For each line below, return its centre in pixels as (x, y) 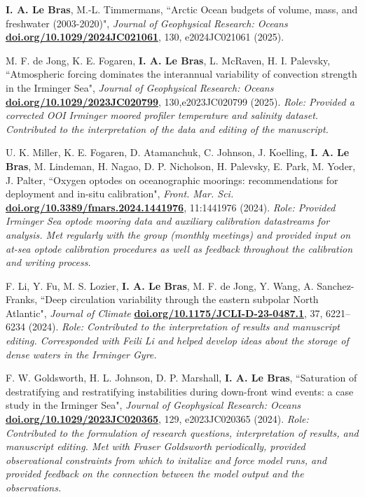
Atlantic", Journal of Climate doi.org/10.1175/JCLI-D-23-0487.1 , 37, (164, 313)
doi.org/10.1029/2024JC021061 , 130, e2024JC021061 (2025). (145, 37)
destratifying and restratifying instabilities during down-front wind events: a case (180, 391)
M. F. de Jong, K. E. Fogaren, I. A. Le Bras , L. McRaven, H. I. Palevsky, (168, 60)
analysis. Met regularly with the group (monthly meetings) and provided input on (178, 234)
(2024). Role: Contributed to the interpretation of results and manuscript (184, 327)
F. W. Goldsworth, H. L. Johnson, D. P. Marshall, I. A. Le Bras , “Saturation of (181, 378)
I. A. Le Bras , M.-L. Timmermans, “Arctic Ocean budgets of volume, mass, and (182, 9)
